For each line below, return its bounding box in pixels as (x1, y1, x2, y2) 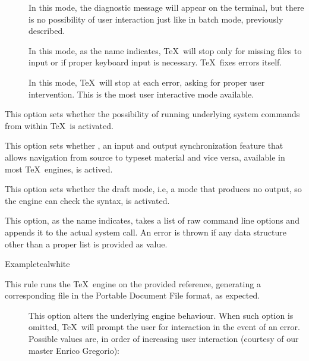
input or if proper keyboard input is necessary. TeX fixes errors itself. (29, 56, 282, 68)
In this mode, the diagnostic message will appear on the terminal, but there (29, 1, 304, 13)
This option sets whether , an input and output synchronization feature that (5, 139, 283, 152)
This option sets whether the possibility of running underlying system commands (5, 108, 300, 120)
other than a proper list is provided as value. (5, 237, 168, 250)
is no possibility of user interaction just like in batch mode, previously (29, 12, 283, 25)
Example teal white (5, 258, 70, 270)
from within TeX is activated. (5, 119, 113, 131)
